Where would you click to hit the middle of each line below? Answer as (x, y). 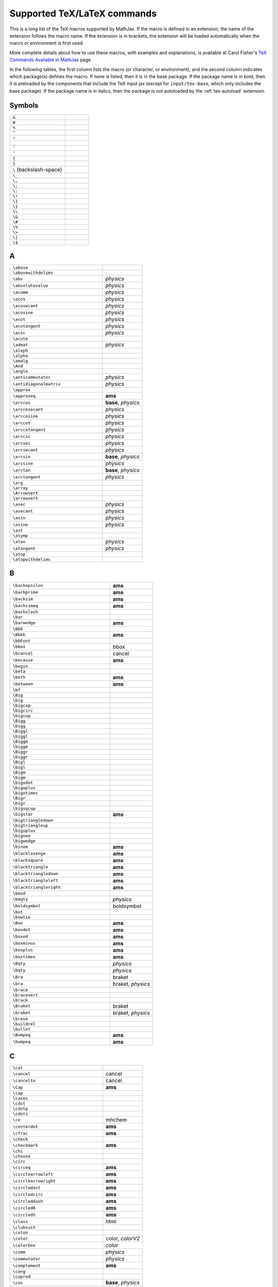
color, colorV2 (123, 1239)
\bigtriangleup (30, 825)
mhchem (116, 1120)
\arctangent (27, 477)
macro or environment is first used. (47, 43)
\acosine (23, 312)
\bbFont (22, 641)
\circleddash (28, 1201)
